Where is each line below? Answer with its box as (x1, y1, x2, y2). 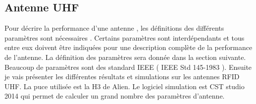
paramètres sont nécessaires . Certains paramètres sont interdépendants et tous (4, 32, 245, 43)
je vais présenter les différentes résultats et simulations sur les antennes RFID (4, 71, 240, 82)
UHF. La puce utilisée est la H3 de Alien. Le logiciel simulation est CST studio (4, 81, 245, 91)
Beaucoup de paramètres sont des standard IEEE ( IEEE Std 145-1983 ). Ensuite (4, 61, 252, 72)
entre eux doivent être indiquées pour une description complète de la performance (4, 42, 253, 52)
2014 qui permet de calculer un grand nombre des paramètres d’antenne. (4, 91, 225, 101)
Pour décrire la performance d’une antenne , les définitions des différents (4, 23, 224, 33)
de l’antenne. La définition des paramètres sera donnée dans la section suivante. (4, 52, 246, 62)
